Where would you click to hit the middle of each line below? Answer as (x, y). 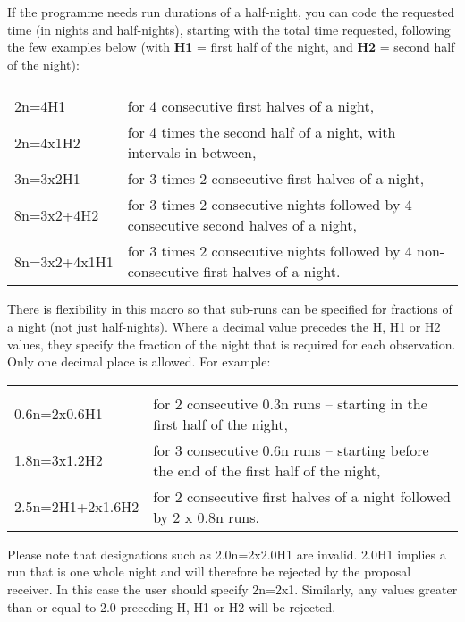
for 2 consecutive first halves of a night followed (302, 496)
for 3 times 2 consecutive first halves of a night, (276, 179)
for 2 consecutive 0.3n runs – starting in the (290, 403)
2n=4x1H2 (47, 142)
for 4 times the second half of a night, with (262, 132)
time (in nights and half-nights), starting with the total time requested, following (229, 29)
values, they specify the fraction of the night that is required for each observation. (232, 344)
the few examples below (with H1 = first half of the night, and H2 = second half (231, 47)
